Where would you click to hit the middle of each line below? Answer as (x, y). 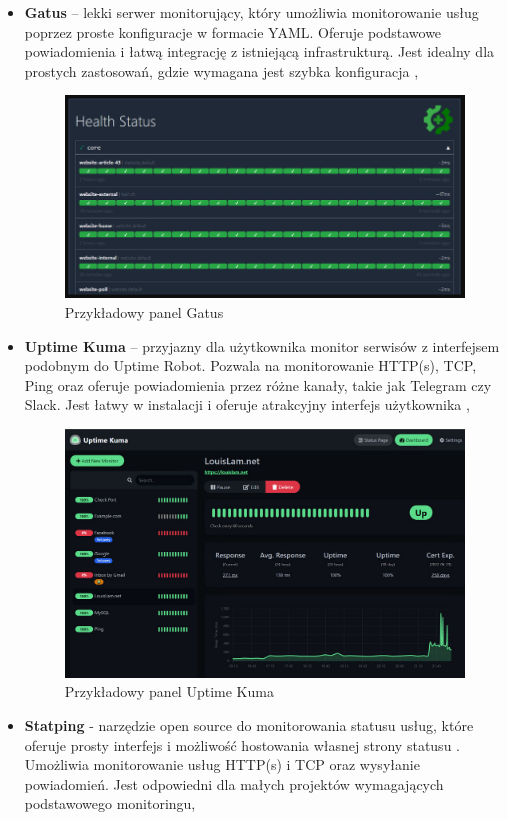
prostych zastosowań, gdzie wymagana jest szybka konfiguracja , (221, 70)
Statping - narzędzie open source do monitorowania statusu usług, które (249, 725)
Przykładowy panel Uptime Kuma (169, 691)
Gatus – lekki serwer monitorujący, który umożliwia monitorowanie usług (251, 12)
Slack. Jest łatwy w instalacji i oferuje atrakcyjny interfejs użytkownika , (247, 404)
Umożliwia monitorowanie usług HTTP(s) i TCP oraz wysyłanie (222, 764)
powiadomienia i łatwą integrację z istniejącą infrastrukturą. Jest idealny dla (259, 51)
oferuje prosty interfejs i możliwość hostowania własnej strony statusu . (242, 744)
